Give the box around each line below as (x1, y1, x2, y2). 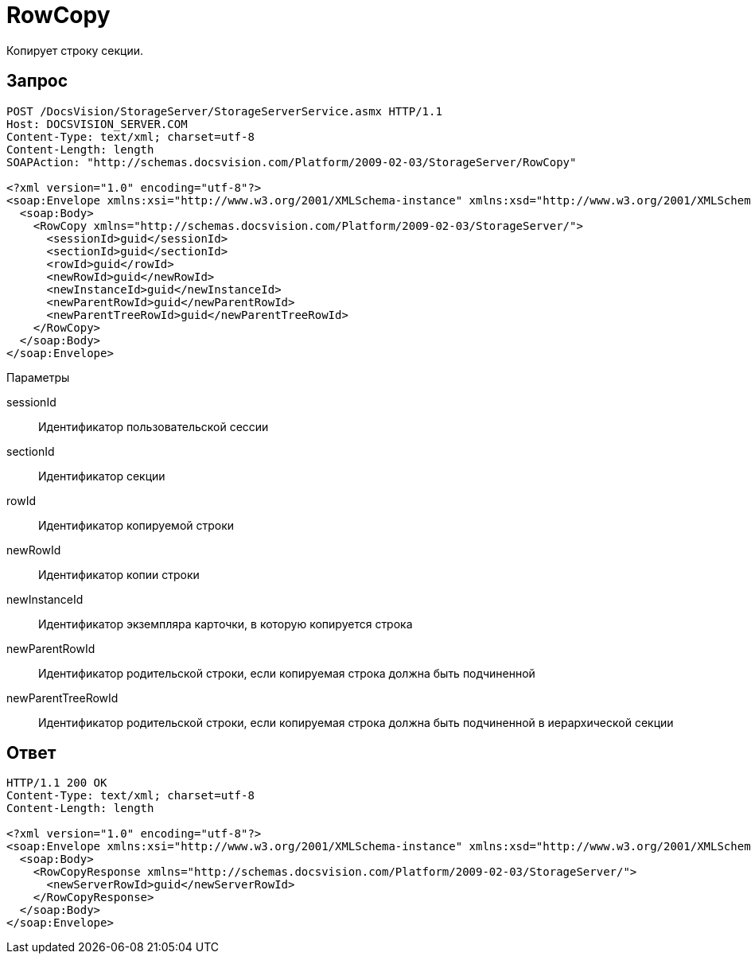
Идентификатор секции (38, 468, 165, 483)
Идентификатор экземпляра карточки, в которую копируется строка (38, 616, 413, 631)
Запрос (6, 71, 68, 91)
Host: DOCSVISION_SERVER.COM (6, 117, 188, 130)
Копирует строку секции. (6, 43, 144, 57)
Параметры (6, 370, 70, 384)
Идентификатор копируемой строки (38, 518, 235, 532)
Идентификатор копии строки (38, 567, 200, 581)
